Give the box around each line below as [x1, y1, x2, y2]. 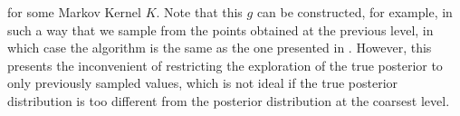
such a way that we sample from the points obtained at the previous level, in [7, 20, 434, 39]
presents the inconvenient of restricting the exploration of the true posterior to [7, 55, 443, 74]
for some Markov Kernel [7, 3, 141, 21]
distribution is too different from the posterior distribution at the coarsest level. [7, 91, 450, 110]
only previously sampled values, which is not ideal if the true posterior [7, 73, 398, 92]
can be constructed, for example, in [256, 3, 453, 21]
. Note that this [156, 3, 243, 21]
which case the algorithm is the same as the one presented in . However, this [7, 38, 432, 57]
